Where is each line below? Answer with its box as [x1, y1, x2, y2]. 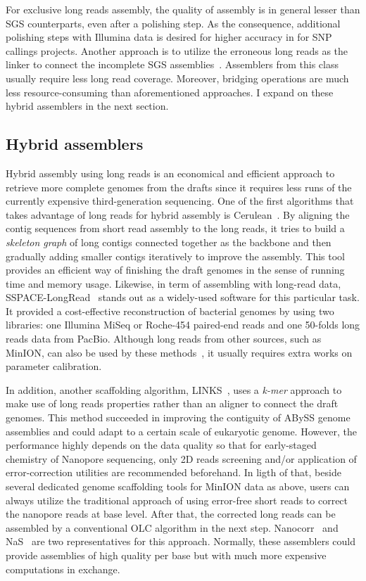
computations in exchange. [6, 561, 120, 576]
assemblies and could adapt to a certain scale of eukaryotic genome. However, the [6, 423, 357, 438]
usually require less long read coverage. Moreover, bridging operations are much [6, 70, 349, 85]
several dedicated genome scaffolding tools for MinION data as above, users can [6, 479, 350, 494]
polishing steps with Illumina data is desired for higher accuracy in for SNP [6, 30, 332, 44]
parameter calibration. [6, 359, 102, 373]
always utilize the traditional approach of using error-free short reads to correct [6, 492, 348, 507]
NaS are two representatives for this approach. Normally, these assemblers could [6, 534, 356, 549]
